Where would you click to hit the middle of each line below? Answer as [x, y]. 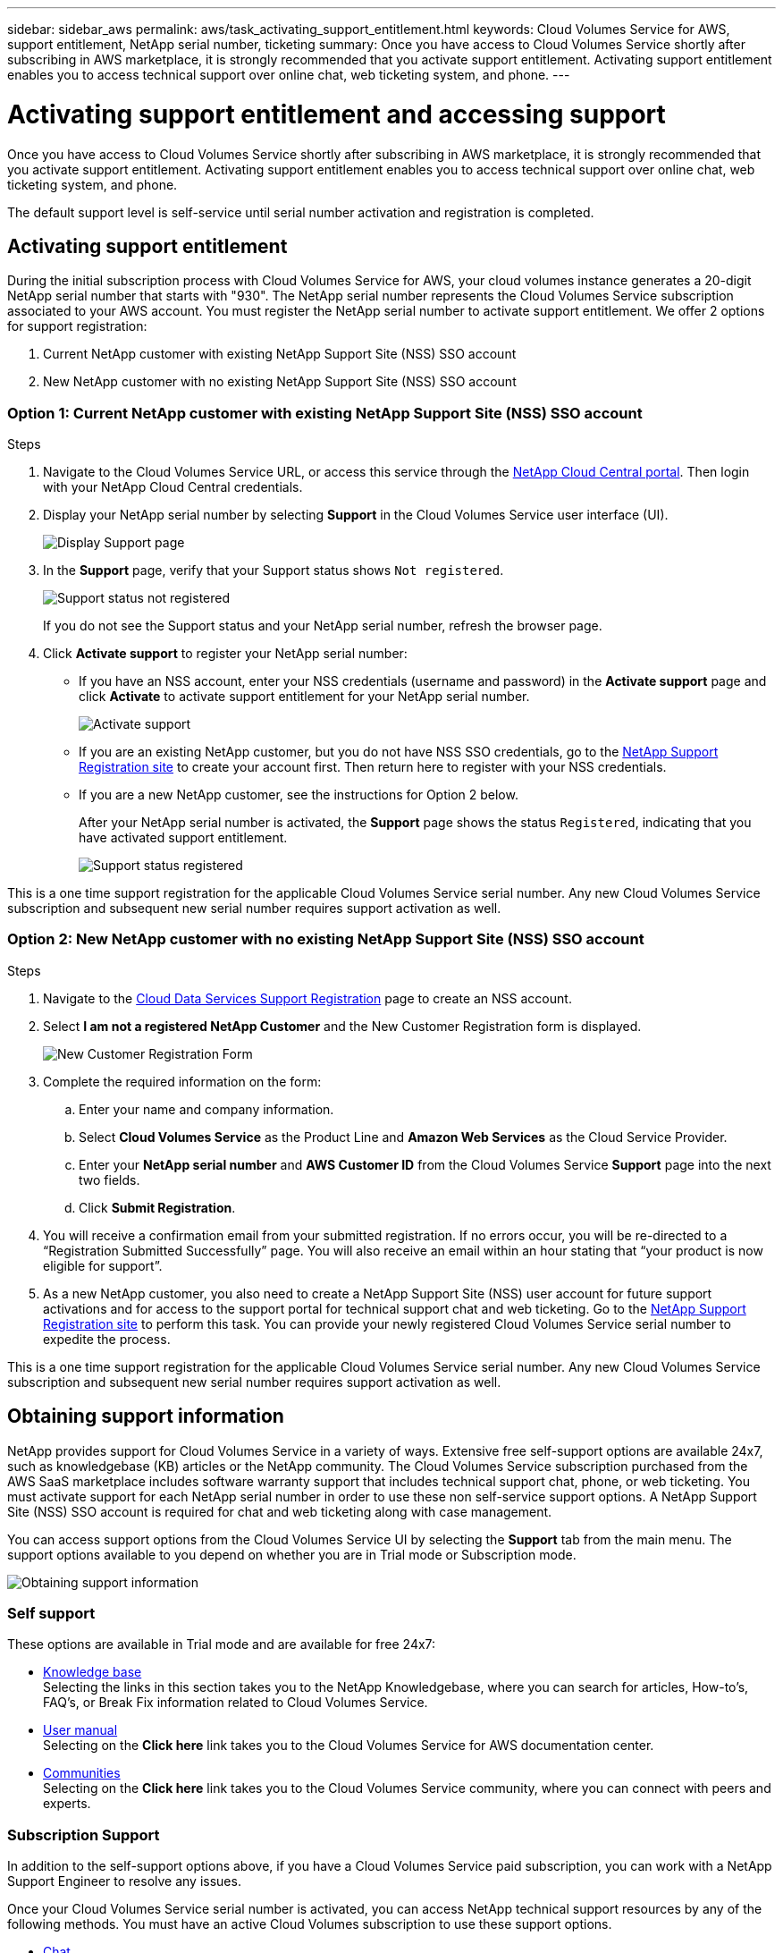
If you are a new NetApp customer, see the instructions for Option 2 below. [299, 795]
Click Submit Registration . [157, 1207]
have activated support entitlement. [183, 838]
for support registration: [77, 326]
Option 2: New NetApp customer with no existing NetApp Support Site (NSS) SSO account [326, 939]
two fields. [109, 1179]
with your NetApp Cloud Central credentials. [173, 487]
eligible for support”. [103, 1265]
